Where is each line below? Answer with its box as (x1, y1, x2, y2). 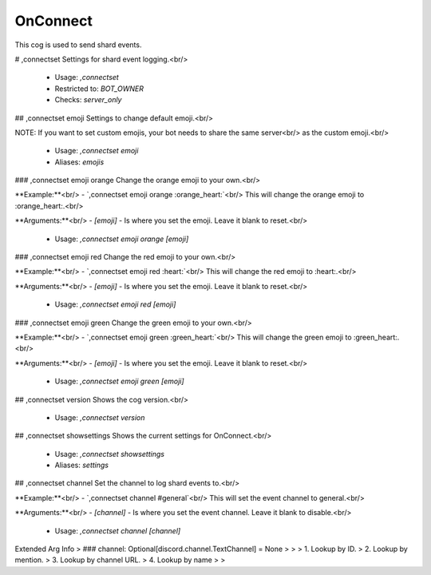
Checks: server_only (54, 95, 122, 105)
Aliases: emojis (54, 157, 105, 167)
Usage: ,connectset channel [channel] (54, 525, 181, 535)
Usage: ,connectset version (54, 412, 145, 422)
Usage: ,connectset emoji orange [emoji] (54, 234, 189, 244)
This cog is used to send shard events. (14, 40, 142, 50)
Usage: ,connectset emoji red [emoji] (54, 299, 176, 309)
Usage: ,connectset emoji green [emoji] (54, 376, 184, 387)
